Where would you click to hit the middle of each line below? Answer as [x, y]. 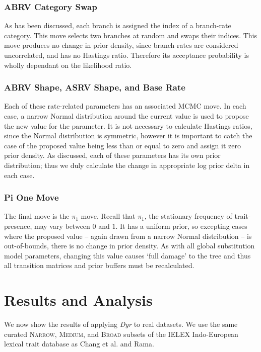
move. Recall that [108, 216]
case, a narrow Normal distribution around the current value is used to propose [126, 116]
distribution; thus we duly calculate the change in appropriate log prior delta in [127, 165]
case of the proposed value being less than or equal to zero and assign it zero [122, 145]
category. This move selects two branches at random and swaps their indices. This [130, 35]
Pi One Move [31, 197]
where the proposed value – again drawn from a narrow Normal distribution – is [128, 236]
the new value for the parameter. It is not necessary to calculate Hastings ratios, [128, 125]
